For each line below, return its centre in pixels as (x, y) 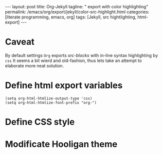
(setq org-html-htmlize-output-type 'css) (49, 98)
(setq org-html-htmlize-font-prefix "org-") (51, 103)
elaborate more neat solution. (35, 66)
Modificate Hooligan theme (61, 144)
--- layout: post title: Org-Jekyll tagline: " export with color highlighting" (77, 7)
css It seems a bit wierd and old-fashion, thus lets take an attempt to (73, 60)
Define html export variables (64, 86)
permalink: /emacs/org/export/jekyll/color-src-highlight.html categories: (77, 12)
